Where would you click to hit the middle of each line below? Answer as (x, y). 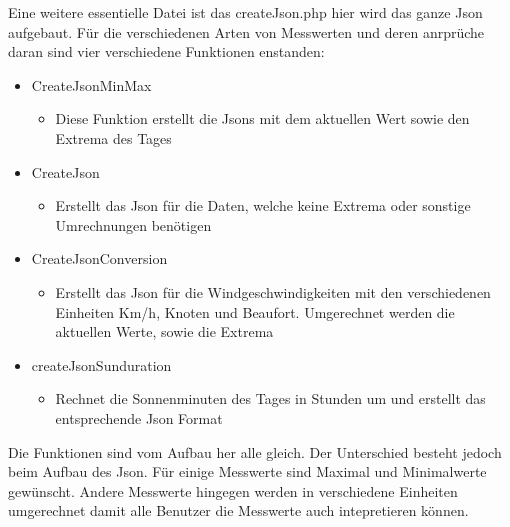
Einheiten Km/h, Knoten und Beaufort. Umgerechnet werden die (255, 311)
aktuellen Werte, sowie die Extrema (164, 331)
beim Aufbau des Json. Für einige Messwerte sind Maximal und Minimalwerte (247, 471)
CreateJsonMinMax (91, 84)
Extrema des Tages (113, 137)
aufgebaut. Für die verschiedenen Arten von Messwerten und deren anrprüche (246, 31)
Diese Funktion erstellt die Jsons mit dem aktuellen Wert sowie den (262, 118)
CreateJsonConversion (99, 258)
